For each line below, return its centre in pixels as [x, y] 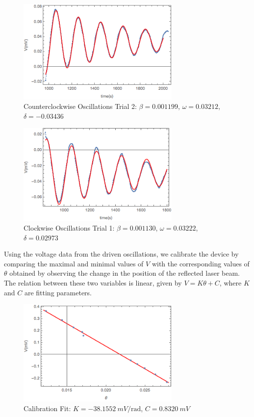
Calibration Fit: [47, 408]
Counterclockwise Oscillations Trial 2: [80, 106]
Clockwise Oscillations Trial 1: [69, 228]
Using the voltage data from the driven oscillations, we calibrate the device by [121, 254]
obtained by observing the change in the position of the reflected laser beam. [125, 273]
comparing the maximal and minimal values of [74, 263]
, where [230, 283]
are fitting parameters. [58, 292]
